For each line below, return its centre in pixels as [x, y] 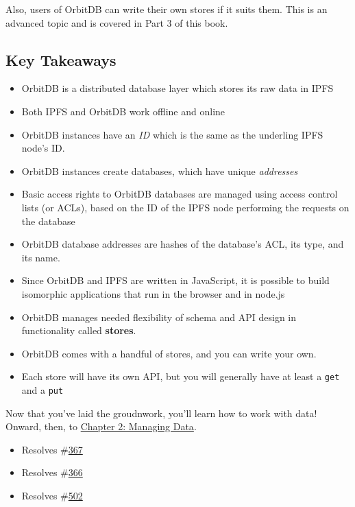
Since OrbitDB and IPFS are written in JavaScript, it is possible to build [175, 280]
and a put [42, 389]
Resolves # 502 [52, 495]
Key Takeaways [61, 59]
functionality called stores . [79, 330]
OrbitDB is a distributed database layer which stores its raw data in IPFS [177, 88]
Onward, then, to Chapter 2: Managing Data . [101, 426]
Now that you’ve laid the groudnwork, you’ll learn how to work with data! [161, 413]
